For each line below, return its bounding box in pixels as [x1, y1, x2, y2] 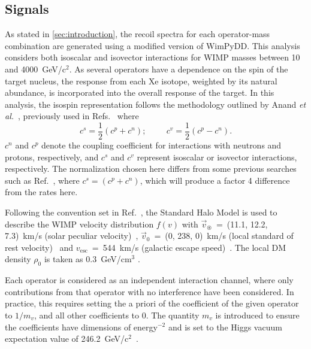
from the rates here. [5, 186, 78, 198]
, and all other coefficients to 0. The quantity [34, 308, 200, 321]
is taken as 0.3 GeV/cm [44, 253, 132, 265]
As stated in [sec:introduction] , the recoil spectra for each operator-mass [5, 28, 270, 40]
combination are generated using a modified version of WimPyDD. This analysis [5, 39, 300, 51]
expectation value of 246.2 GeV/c [5, 332, 129, 345]
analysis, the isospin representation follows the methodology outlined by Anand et [5, 98, 306, 110]
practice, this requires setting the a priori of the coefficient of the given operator [5, 297, 299, 309]
